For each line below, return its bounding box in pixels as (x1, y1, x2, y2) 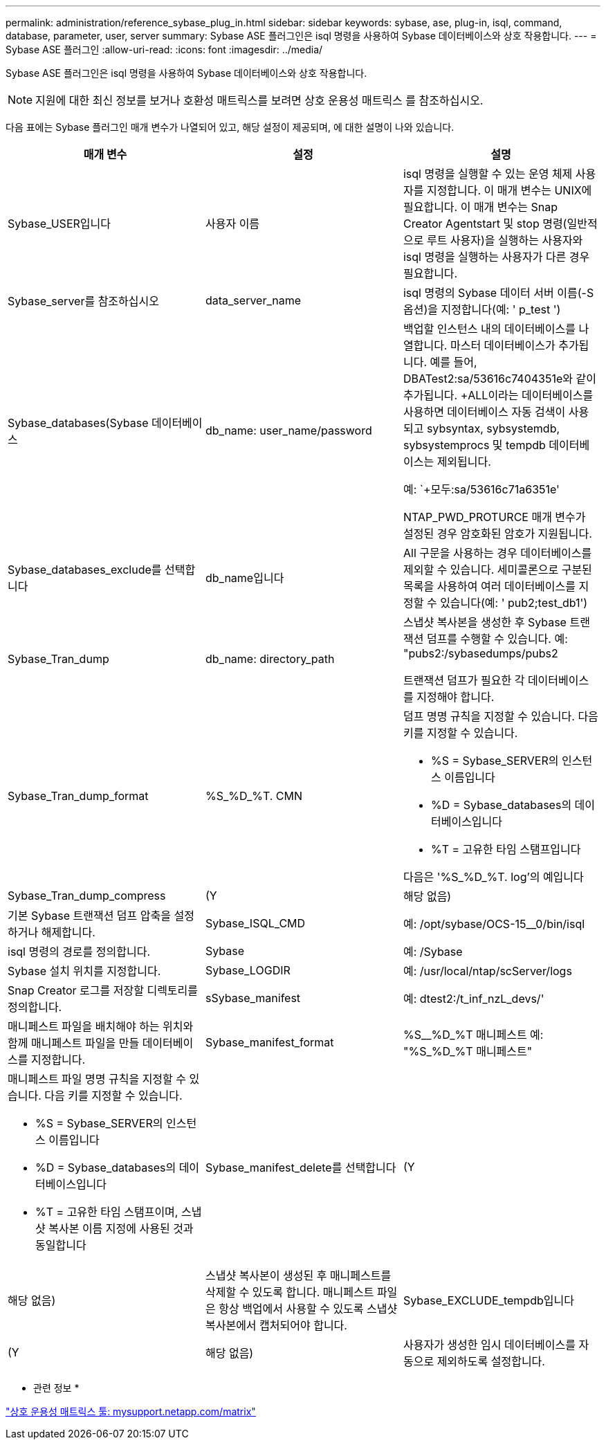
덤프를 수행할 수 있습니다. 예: (426, 632, 568, 646)
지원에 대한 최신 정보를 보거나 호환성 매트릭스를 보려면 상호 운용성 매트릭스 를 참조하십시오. (35, 93, 484, 107)
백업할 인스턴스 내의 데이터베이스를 (403, 322, 576, 336)
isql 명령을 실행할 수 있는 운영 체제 (403, 167, 573, 181)
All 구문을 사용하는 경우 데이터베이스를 (403, 546, 592, 560)
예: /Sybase (403, 945, 463, 958)
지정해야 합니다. (416, 690, 495, 704)
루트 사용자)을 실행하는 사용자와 (426, 233, 583, 247)
